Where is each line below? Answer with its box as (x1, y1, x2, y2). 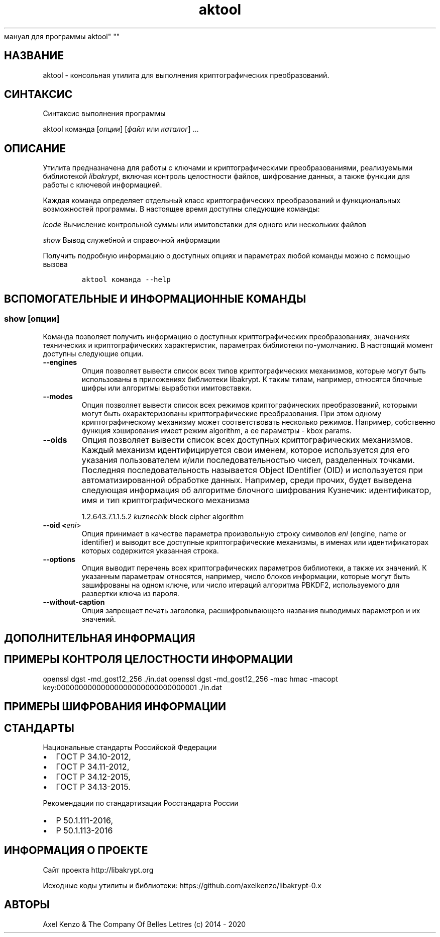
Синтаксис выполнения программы (43, 109, 166, 118)
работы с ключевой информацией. (43, 180, 162, 190)
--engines (43, 357, 77, 366)
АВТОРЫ (4, 898, 50, 911)
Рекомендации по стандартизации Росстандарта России (43, 799, 239, 808)
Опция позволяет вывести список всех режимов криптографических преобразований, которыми (81, 400, 417, 409)
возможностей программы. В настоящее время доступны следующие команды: (43, 205, 320, 214)
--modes (43, 392, 73, 401)
